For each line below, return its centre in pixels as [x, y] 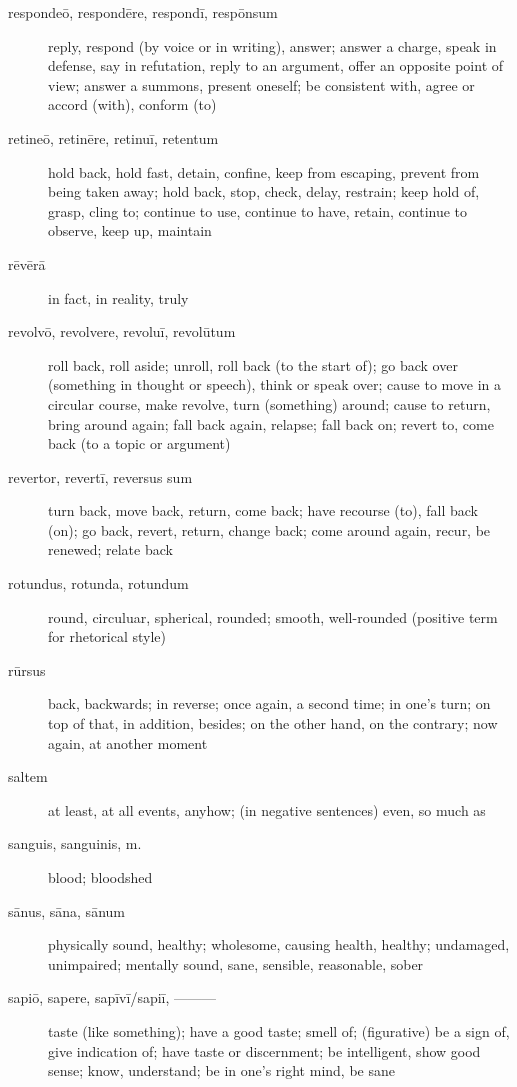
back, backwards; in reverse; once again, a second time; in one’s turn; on [269, 703]
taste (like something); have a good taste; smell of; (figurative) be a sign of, [279, 1030]
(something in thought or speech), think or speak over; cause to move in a [275, 384]
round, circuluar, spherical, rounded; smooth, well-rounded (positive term [273, 616]
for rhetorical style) [107, 636]
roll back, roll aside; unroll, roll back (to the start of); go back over [253, 364]
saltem [28, 776]
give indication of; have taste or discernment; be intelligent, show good [264, 1050]
